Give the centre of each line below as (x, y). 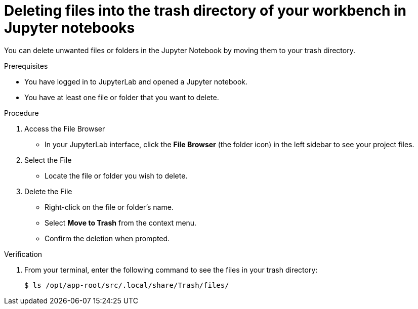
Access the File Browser (65, 128)
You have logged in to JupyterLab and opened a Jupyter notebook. (136, 81)
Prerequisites (26, 66)
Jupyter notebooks (70, 28)
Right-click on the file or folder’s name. (109, 207)
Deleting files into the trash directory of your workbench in (205, 11)
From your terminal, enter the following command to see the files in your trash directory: (171, 270)
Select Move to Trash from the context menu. (121, 223)
